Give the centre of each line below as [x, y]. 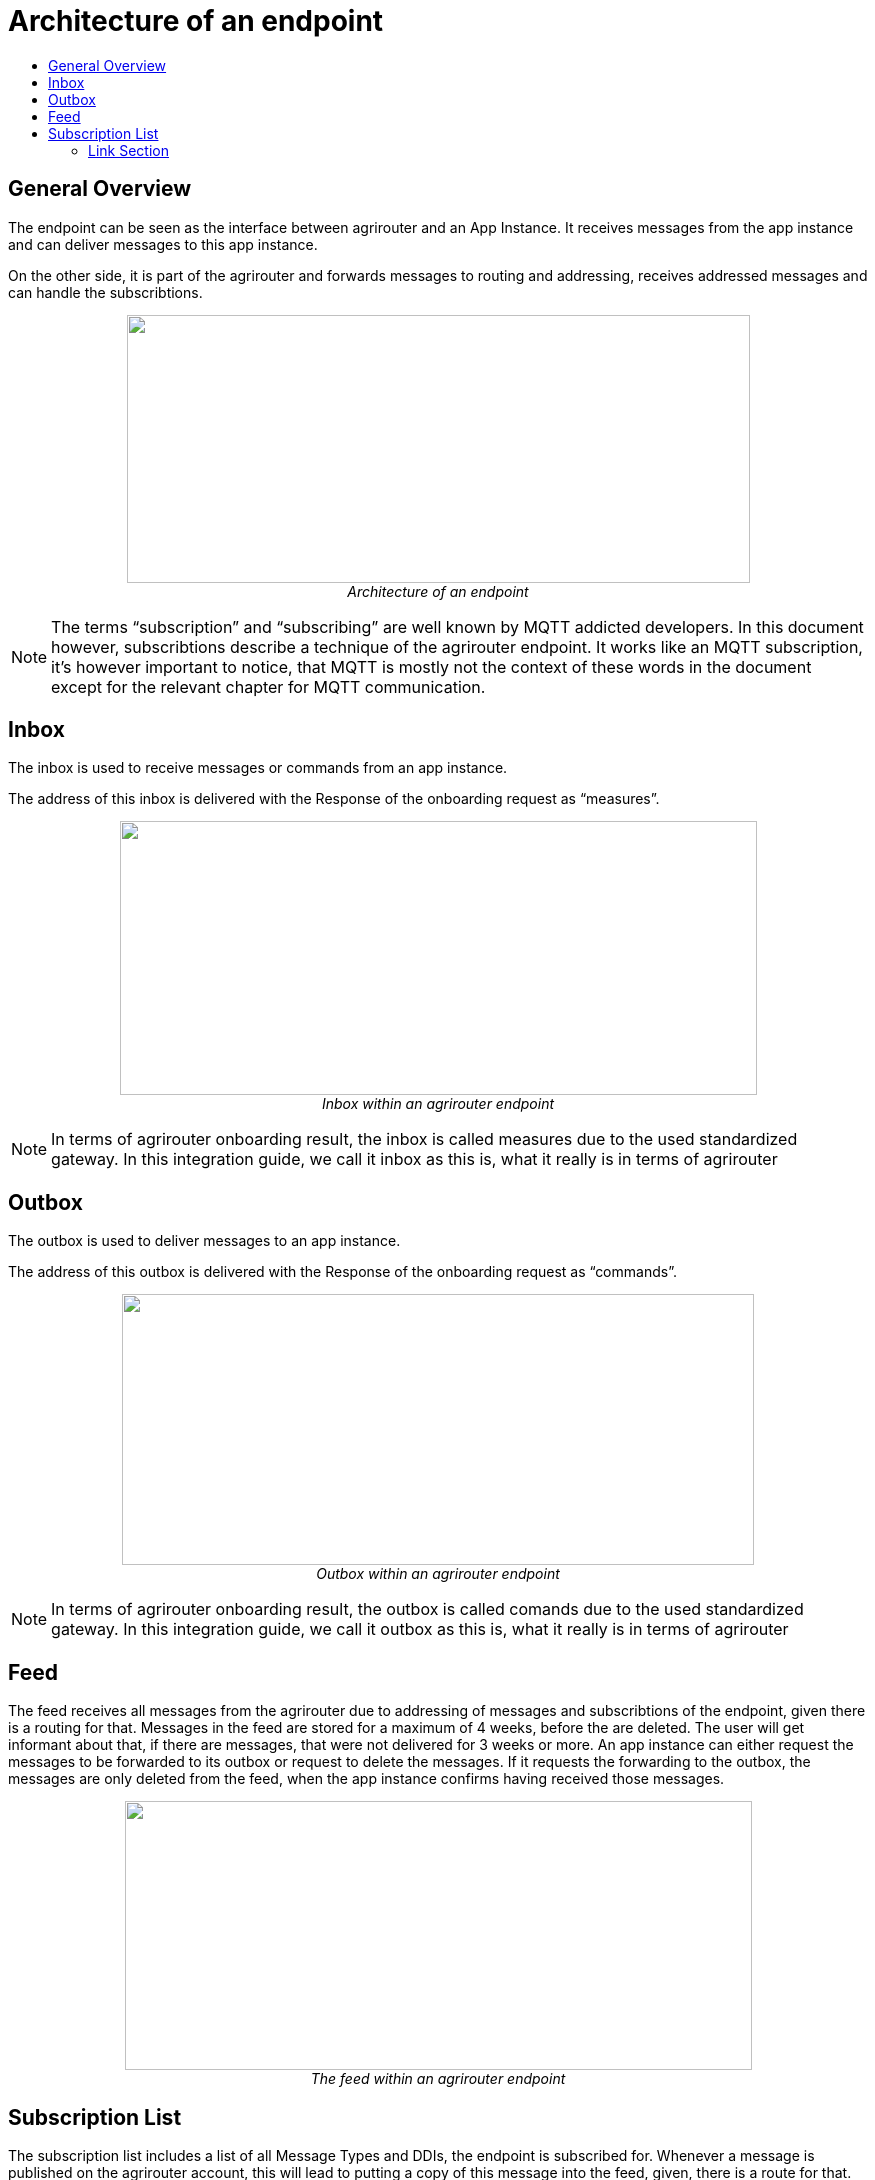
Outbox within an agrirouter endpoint [438, 1574]
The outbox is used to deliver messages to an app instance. [204, 1241]
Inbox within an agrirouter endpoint [438, 1104]
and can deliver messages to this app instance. [163, 244]
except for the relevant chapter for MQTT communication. [268, 686]
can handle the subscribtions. [105, 292]
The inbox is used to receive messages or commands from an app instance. [258, 768]
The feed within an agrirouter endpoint [438, 2079]
